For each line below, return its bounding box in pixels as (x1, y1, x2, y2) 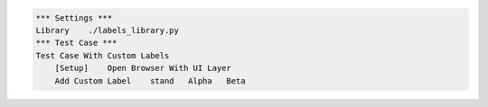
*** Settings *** (35, 13, 113, 22)
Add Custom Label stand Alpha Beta (54, 76, 246, 85)
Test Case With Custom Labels (35, 50, 170, 60)
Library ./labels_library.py (35, 25, 180, 35)
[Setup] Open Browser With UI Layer (54, 63, 232, 74)
